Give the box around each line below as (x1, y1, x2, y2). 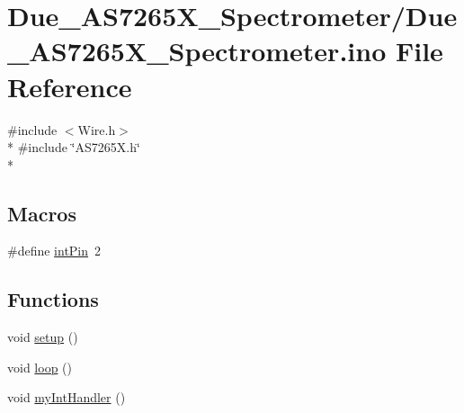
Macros (7, 199, 76, 227)
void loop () (7, 357, 72, 376)
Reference (7, 67, 132, 104)
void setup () (7, 328, 78, 346)
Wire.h (77, 120, 116, 139)
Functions (7, 285, 99, 313)
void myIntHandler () (7, 388, 126, 407)
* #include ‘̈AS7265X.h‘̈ (7, 138, 140, 157)
